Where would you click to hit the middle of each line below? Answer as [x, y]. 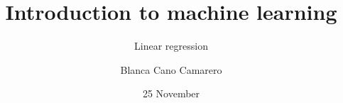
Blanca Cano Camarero [171, 69]
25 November [171, 93]
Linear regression [171, 46]
